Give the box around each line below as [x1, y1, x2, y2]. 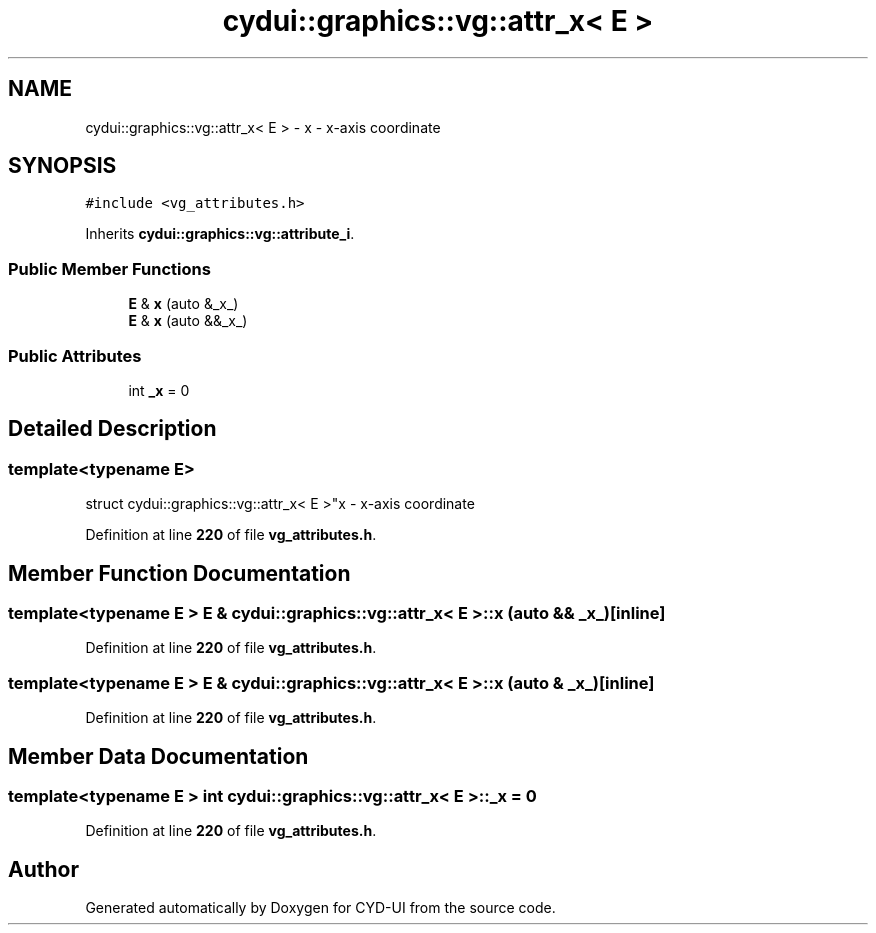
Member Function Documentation [8, 560, 351, 586]
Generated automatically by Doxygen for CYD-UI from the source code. [85, 899, 556, 917]
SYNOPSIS [8, 153, 117, 179]
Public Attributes [8, 345, 142, 366]
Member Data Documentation [8, 743, 309, 769]
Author [8, 856, 79, 882]
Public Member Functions [8, 258, 211, 279]
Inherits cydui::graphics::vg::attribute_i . [85, 225, 355, 243]
